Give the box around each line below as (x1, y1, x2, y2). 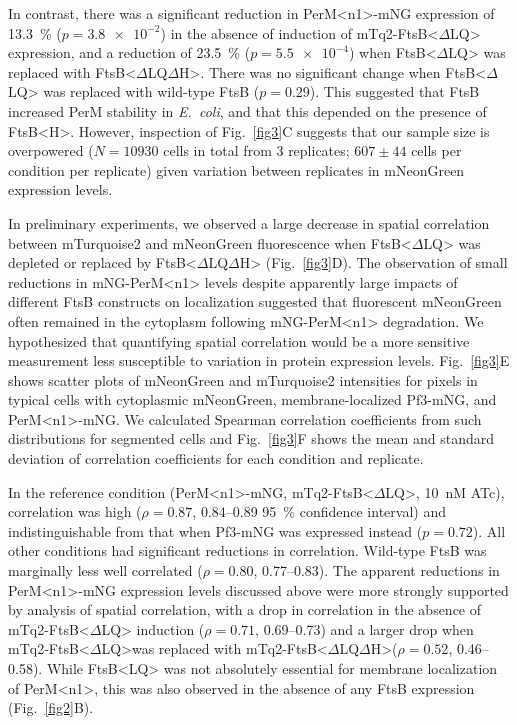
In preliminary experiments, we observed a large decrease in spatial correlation (8, 212, 490, 233)
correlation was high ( (8, 501, 142, 522)
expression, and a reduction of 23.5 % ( (8, 42, 251, 63)
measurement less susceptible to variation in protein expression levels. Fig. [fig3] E (8, 350, 510, 371)
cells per (411, 140, 462, 161)
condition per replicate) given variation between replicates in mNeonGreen (8, 159, 465, 180)
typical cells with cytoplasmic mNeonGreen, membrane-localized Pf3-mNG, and (8, 389, 497, 410)
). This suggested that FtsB (309, 81, 480, 102)
